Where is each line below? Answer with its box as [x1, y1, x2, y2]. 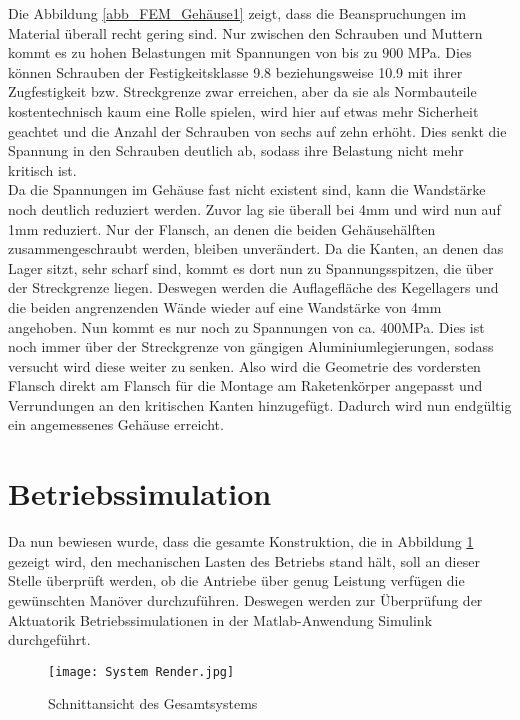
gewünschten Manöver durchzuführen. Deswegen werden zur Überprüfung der [8, 589, 483, 610]
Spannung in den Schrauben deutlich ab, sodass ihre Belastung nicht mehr [8, 140, 464, 161]
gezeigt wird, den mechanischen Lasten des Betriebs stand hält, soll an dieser [8, 550, 480, 571]
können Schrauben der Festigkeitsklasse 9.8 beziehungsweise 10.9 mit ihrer [8, 61, 463, 82]
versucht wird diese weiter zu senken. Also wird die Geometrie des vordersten [8, 355, 481, 376]
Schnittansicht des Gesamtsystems [48, 693, 258, 714]
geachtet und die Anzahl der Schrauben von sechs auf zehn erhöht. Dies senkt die [8, 120, 507, 141]
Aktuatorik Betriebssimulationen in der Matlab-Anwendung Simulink [8, 609, 433, 630]
